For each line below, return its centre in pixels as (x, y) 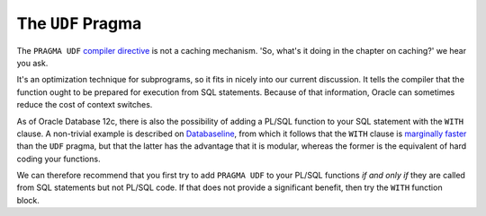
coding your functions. (58, 159)
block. (28, 200)
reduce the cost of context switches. (85, 105)
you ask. (32, 63)
